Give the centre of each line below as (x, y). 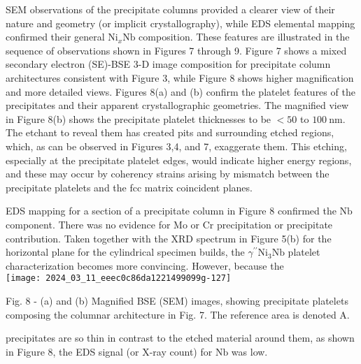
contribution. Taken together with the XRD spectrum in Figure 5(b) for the (169, 238)
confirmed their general (55, 37)
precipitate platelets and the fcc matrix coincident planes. (129, 187)
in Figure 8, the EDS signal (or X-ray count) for (109, 351)
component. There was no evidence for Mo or (103, 224)
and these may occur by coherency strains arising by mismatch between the (168, 174)
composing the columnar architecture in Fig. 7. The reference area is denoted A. (178, 314)
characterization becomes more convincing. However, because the (145, 265)
